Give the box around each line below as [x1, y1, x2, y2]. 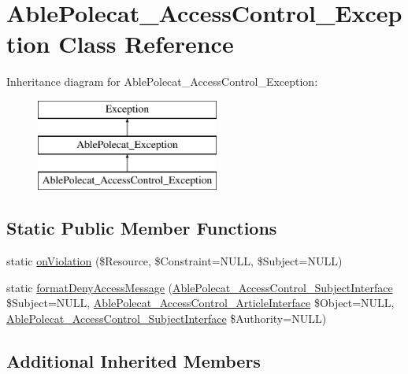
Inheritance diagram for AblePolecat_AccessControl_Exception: [6, 73, 318, 90]
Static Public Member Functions [6, 216, 277, 240]
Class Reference [58, 28, 234, 60]
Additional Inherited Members [6, 348, 261, 372]
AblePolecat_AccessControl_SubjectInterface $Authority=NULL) [6, 309, 327, 326]
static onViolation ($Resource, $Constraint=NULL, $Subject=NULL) [6, 253, 343, 269]
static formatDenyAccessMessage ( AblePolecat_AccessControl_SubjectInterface [6, 279, 393, 295]
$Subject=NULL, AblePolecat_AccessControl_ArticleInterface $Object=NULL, [6, 294, 395, 311]
